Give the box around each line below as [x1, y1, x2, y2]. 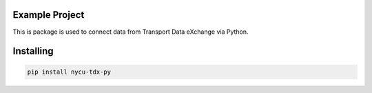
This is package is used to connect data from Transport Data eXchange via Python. [12, 28, 249, 36]
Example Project [12, 9, 85, 21]
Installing [12, 45, 54, 57]
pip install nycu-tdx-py [27, 68, 112, 76]
